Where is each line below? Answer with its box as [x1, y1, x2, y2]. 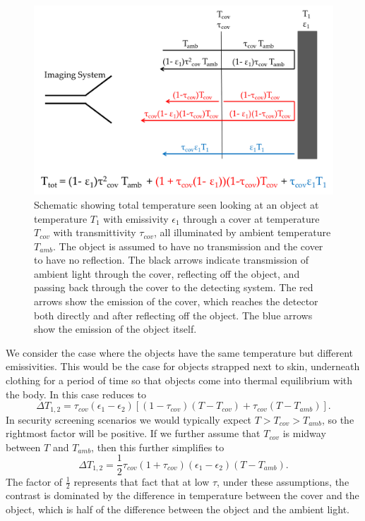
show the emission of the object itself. [34, 321, 197, 336]
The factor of [6, 474, 63, 489]
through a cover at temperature [183, 211, 320, 226]
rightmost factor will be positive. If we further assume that [6, 426, 261, 441]
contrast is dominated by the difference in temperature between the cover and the [6, 488, 359, 503]
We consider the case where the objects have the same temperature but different [6, 345, 353, 360]
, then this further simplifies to [91, 439, 225, 454]
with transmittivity [53, 225, 136, 240]
